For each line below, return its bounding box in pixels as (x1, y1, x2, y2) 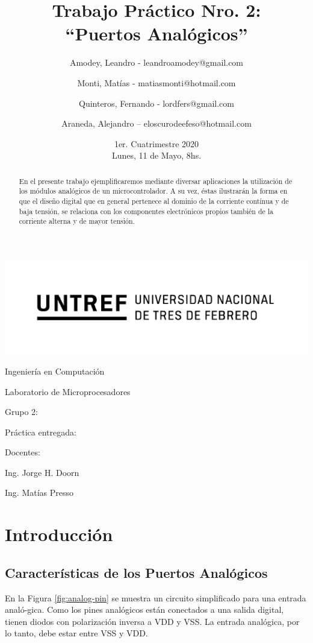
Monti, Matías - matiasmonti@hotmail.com (77, 76, 236, 89)
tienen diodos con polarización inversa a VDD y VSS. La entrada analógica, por (5, 615, 300, 627)
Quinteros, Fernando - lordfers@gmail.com (79, 97, 234, 109)
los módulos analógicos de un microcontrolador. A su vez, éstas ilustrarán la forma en (19, 186, 288, 196)
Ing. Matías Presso (5, 486, 74, 499)
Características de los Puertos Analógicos (5, 563, 268, 581)
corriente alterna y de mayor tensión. (19, 216, 135, 226)
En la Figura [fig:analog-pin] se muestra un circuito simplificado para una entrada (5, 591, 306, 604)
